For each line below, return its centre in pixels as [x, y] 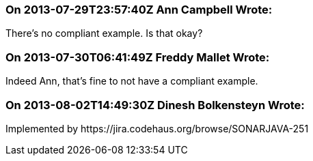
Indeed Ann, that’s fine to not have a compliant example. [132, 81]
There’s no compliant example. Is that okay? [104, 33]
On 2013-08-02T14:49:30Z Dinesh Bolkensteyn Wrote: [155, 105]
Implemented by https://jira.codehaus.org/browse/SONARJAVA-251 [157, 128]
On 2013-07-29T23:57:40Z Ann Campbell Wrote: [139, 10]
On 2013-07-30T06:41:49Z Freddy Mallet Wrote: [138, 57]
